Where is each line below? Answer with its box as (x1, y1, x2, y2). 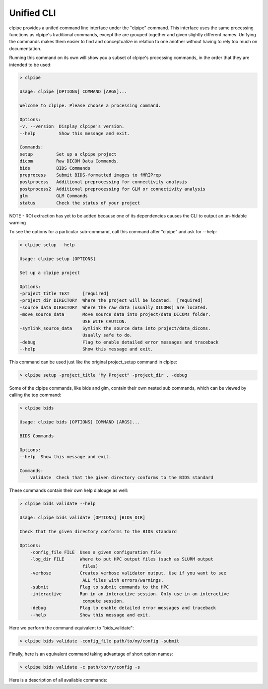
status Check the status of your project (19, 200, 140, 206)
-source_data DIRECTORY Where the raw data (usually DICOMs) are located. (19, 304, 208, 310)
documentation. (9, 45, 42, 52)
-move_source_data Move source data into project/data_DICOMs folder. (19, 312, 211, 317)
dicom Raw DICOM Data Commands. (19, 158, 119, 164)
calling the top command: (9, 392, 62, 398)
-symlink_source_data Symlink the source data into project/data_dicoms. (19, 325, 211, 331)
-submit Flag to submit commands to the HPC (30, 584, 169, 590)
